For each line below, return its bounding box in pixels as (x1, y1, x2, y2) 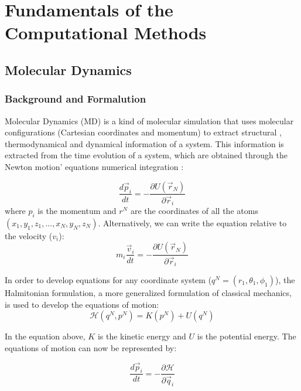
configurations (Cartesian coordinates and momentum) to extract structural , (5, 126, 282, 138)
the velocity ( (5, 229, 53, 242)
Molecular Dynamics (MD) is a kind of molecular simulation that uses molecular (5, 114, 294, 127)
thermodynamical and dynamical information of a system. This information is (5, 137, 284, 149)
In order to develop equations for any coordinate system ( (5, 274, 212, 286)
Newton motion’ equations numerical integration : (5, 160, 184, 172)
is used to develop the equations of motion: (5, 298, 159, 310)
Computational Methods (5, 21, 207, 45)
